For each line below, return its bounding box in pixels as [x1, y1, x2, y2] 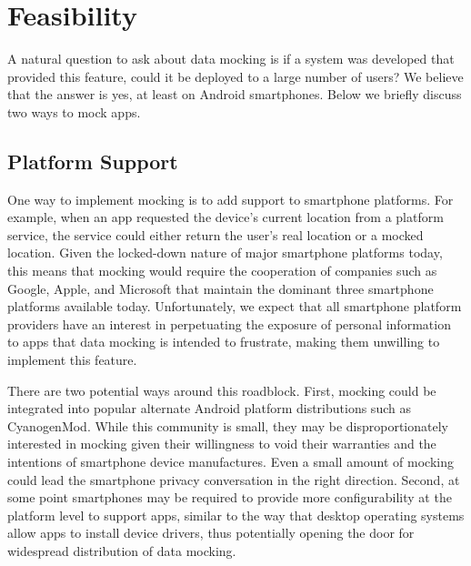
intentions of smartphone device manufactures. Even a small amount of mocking [7, 452, 454, 471]
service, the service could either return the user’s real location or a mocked [7, 225, 424, 244]
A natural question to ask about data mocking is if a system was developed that [7, 49, 455, 68]
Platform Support [7, 147, 178, 175]
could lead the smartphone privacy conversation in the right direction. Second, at [7, 470, 460, 489]
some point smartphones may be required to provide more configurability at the [7, 488, 452, 507]
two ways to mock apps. [7, 102, 141, 121]
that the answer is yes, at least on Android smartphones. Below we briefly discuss [7, 85, 462, 104]
